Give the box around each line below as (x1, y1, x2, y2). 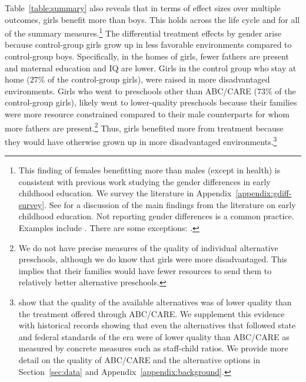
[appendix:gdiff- (235, 187, 292, 199)
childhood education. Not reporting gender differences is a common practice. (18, 210, 294, 222)
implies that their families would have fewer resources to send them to (18, 264, 272, 276)
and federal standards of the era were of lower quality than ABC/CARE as (18, 330, 290, 343)
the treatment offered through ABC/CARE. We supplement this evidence (18, 307, 285, 320)
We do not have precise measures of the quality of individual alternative (18, 241, 278, 253)
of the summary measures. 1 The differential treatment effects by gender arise (5, 25, 281, 39)
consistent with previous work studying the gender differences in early (18, 175, 271, 187)
